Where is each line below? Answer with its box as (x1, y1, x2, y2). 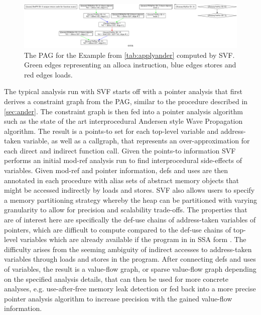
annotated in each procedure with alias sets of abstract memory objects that (4, 175, 239, 185)
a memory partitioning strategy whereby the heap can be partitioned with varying (4, 194, 257, 205)
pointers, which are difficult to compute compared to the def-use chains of (4, 224, 231, 234)
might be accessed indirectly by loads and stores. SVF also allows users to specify (4, 185, 255, 195)
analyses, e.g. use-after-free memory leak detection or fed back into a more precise (4, 283, 256, 294)
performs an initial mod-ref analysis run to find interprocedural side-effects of (4, 155, 242, 166)
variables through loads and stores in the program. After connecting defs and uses (4, 254, 256, 264)
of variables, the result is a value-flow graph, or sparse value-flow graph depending (4, 264, 256, 274)
